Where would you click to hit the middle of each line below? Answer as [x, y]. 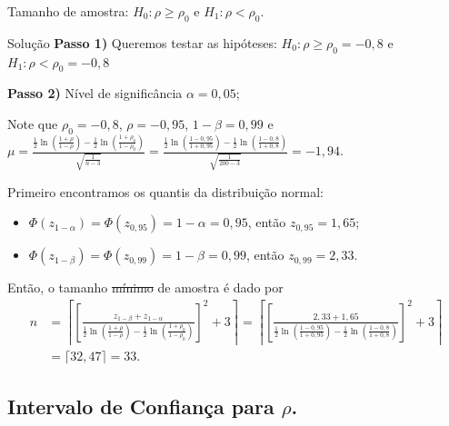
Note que [33, 123]
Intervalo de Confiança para [141, 406]
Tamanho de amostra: [68, 11]
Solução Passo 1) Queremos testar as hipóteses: [142, 42]
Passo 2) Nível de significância [95, 93]
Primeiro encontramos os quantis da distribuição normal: [165, 191]
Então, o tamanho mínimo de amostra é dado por [145, 287]
